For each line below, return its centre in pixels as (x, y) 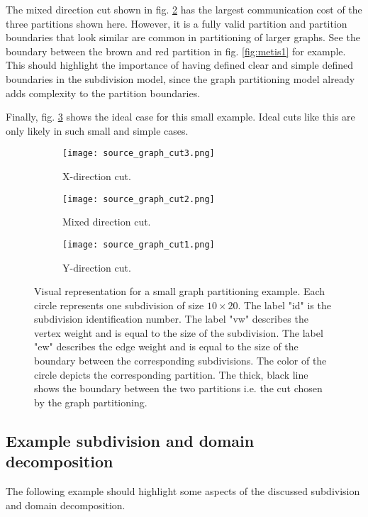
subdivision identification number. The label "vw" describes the (171, 319)
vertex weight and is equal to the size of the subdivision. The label (179, 332)
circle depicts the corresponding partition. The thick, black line (171, 374)
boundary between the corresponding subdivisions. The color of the (180, 361)
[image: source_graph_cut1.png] (139, 244)
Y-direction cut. (97, 267)
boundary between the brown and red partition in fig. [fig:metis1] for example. (176, 51)
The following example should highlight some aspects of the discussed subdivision (183, 491)
